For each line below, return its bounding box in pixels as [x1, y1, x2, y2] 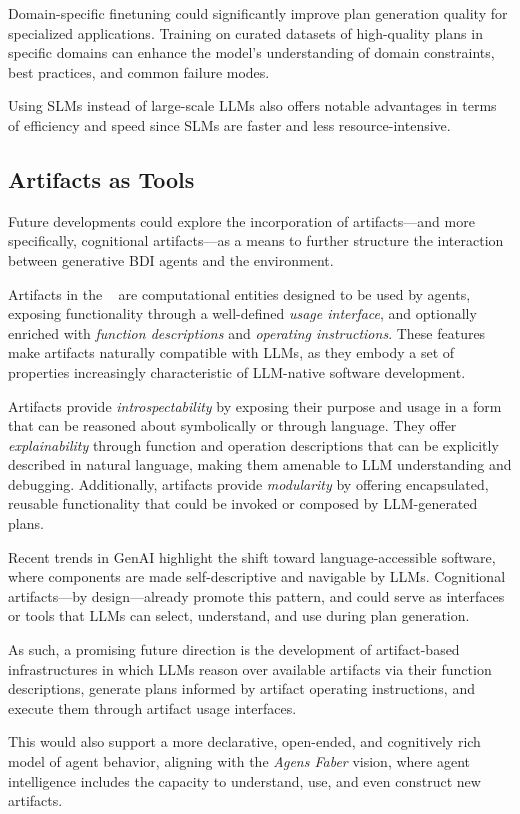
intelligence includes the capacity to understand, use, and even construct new [8, 770, 481, 791]
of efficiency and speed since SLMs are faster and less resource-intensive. [8, 114, 451, 135]
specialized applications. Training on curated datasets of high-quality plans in [8, 22, 483, 43]
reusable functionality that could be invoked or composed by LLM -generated [8, 493, 478, 514]
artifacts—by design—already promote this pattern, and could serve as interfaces [8, 585, 505, 606]
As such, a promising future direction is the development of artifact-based [8, 639, 460, 660]
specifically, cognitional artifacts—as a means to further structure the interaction [8, 230, 504, 251]
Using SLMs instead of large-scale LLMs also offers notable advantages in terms [8, 95, 497, 116]
